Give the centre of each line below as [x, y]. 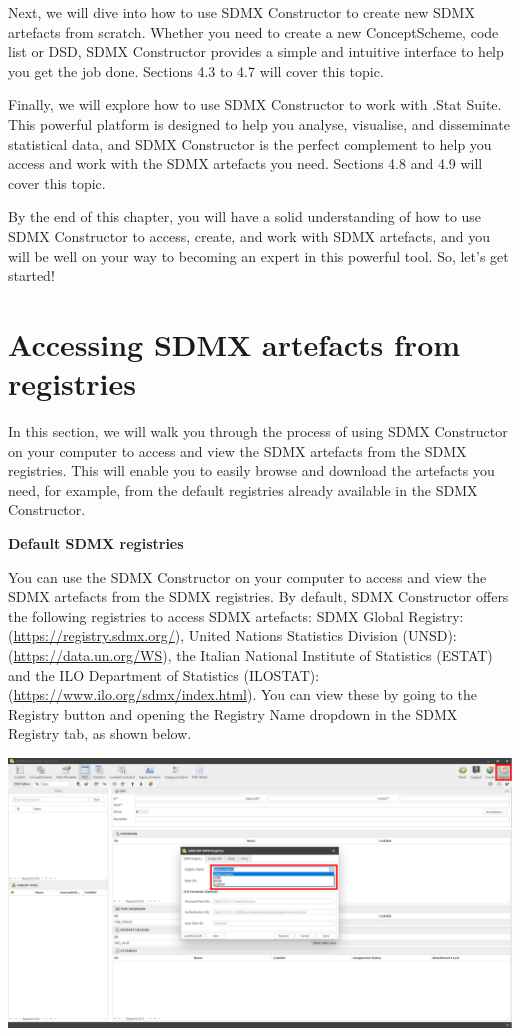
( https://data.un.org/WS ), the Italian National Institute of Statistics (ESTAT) [250, 654]
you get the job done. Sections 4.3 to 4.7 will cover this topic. [196, 70]
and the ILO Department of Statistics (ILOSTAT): [164, 674]
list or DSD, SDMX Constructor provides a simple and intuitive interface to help [256, 51]
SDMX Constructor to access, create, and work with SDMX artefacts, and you [249, 235]
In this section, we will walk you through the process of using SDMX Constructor [258, 431]
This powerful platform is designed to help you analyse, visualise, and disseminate [259, 123]
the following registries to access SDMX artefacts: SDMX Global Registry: [236, 615]
